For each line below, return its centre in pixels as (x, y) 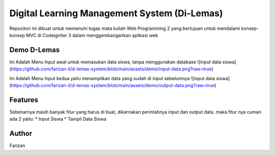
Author (21, 133)
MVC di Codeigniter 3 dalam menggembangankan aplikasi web (92, 35)
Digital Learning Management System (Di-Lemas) (116, 13)
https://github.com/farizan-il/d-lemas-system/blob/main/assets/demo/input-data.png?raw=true (111, 69)
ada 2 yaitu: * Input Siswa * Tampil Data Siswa (58, 119)
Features (24, 100)
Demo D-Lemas (35, 50)
